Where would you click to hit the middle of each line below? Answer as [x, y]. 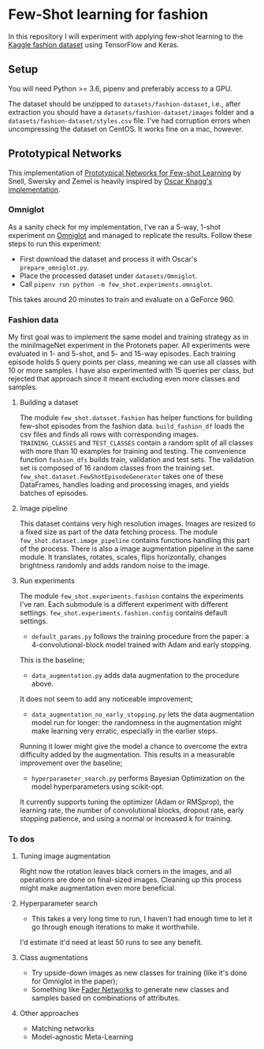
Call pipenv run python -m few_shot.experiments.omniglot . [116, 284]
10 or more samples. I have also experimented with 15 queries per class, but [131, 370]
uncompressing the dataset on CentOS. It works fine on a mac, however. [126, 128]
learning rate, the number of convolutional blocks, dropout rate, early [132, 810]
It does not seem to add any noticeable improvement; [106, 699]
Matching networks [63, 1029]
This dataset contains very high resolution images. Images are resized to [138, 524]
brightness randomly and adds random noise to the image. [115, 566]
